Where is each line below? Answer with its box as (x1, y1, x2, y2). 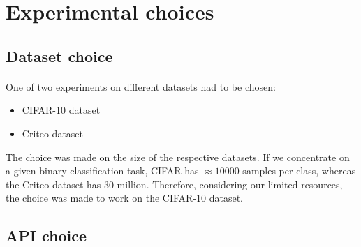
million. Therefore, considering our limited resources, (117, 177, 343, 191)
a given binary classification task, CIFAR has (6, 163, 199, 178)
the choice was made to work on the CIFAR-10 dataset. (6, 190, 244, 205)
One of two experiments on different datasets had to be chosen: (6, 79, 276, 93)
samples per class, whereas (242, 163, 356, 178)
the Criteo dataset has (6, 177, 101, 191)
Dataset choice (6, 45, 113, 66)
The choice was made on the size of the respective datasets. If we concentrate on (6, 149, 350, 164)
